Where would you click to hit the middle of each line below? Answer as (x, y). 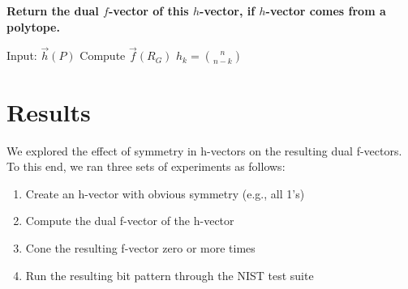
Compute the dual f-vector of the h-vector (130, 221)
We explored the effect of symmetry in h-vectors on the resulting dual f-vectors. (204, 150)
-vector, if (228, 11)
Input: (22, 55)
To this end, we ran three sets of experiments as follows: (146, 166)
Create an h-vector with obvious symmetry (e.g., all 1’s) (165, 193)
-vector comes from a (326, 11)
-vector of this (148, 11)
